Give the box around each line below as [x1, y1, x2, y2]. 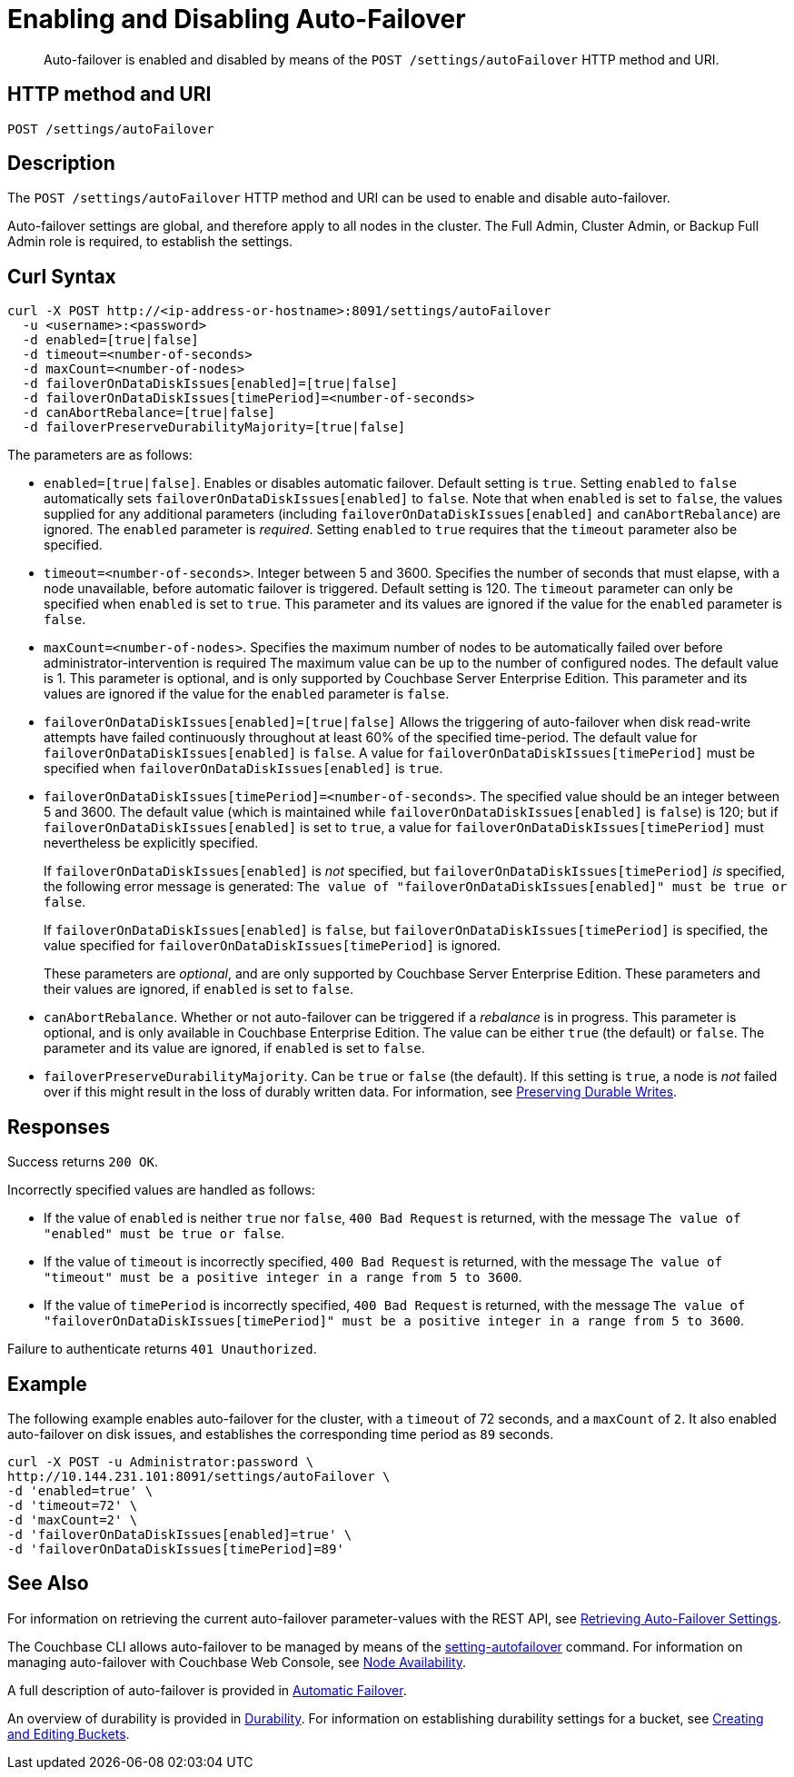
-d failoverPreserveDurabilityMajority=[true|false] [22, 420, 406, 435]
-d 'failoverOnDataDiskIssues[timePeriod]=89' [7, 1541, 344, 1556]
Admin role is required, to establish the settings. [7, 233, 293, 250]
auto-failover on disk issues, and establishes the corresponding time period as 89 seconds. [7, 1425, 554, 1442]
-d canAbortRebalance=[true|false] [22, 405, 276, 421]
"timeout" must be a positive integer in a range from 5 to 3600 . [44, 1269, 522, 1286]
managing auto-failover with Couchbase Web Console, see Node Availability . [7, 1653, 467, 1670]
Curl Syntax [7, 264, 116, 288]
